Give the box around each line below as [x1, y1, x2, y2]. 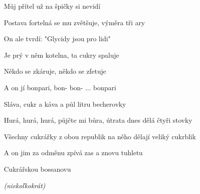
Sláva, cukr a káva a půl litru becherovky [4, 98, 126, 109]
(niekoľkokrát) [4, 180, 46, 190]
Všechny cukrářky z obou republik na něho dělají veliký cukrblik [4, 131, 196, 141]
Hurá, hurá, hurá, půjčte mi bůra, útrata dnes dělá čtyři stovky [4, 115, 192, 125]
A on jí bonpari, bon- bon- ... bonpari [4, 82, 117, 92]
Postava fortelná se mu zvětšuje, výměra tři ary [4, 17, 145, 27]
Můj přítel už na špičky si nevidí [4, 1, 100, 11]
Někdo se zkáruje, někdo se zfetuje [4, 66, 106, 76]
